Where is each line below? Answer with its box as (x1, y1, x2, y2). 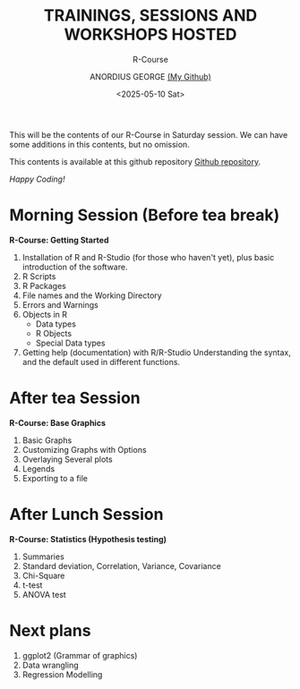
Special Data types (35, 337, 106, 348)
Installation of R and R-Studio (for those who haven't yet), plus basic (21, 251, 275, 262)
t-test (21, 579, 43, 591)
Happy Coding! (9, 174, 65, 184)
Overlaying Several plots (21, 454, 114, 464)
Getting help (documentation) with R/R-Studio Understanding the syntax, (21, 346, 291, 358)
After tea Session (9, 388, 141, 408)
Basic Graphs (21, 435, 73, 446)
